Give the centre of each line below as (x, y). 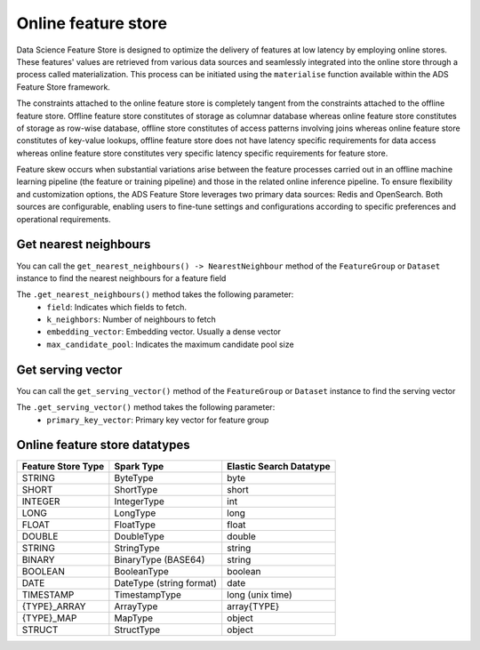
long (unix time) (260, 595)
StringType (137, 549)
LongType (135, 513)
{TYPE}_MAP (49, 618)
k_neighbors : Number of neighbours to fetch (132, 319)
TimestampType (148, 595)
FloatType (135, 525)
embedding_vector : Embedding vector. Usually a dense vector (164, 332)
